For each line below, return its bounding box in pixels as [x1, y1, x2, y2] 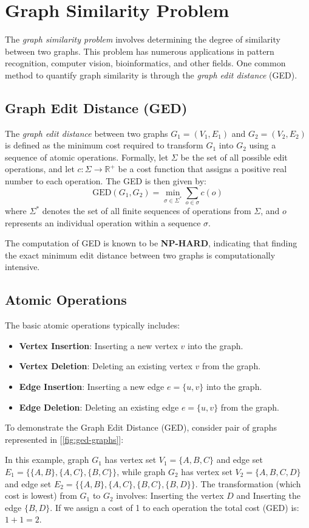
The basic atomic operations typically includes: [5, 319, 180, 332]
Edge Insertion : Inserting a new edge [19, 380, 165, 393]
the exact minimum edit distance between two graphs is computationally [5, 248, 276, 261]
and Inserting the [236, 489, 301, 502]
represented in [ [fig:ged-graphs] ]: [5, 432, 124, 445]
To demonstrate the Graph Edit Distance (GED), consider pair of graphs [5, 421, 277, 434]
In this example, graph [5, 453, 89, 466]
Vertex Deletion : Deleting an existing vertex [19, 360, 192, 372]
